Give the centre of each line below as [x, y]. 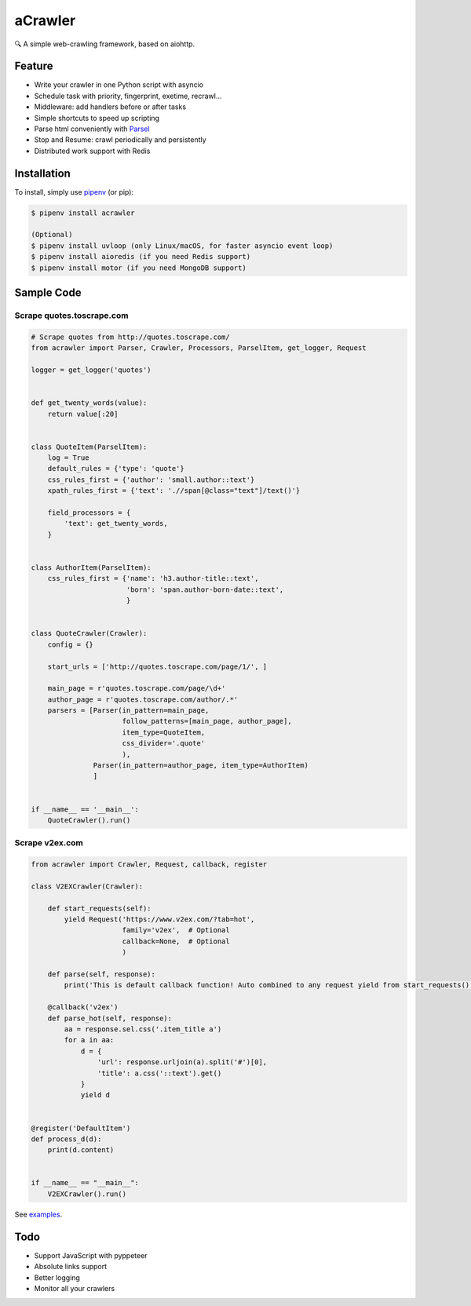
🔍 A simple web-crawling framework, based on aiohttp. [105, 44]
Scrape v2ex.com [49, 843]
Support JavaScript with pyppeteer [91, 1255]
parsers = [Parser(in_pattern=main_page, [128, 711]
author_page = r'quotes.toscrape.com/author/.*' [143, 699]
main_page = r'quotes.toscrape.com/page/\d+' [137, 688]
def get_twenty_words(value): [89, 403]
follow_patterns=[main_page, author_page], [207, 721]
